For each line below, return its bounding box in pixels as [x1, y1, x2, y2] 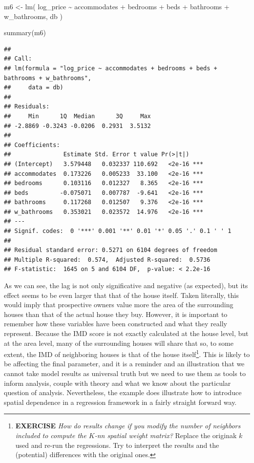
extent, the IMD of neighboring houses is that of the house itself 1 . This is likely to [4, 348, 250, 359]
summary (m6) [4, 27, 46, 38]
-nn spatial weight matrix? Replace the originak [94, 430, 237, 440]
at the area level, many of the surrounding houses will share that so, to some [4, 337, 233, 348]
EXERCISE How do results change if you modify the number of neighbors [15, 421, 241, 431]
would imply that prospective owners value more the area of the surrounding [4, 299, 233, 310]
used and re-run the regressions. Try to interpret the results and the [15, 440, 219, 450]
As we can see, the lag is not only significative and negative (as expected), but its [4, 280, 248, 291]
